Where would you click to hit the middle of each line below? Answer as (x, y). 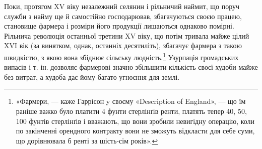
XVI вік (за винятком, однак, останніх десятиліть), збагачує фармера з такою (123, 45)
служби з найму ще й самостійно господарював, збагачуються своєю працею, (123, 16)
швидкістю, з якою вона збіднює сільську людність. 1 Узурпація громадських (121, 56)
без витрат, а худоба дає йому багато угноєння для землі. (92, 77)
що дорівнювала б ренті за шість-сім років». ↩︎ (87, 140)
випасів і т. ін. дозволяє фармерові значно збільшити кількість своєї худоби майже (131, 67)
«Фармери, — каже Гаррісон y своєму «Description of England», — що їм (131, 101)
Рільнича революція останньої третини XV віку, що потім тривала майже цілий (127, 35)
